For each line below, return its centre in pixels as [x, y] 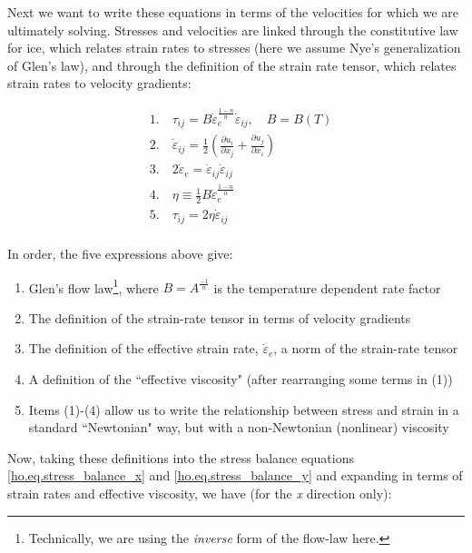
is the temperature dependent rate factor [327, 287]
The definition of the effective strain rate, [143, 348]
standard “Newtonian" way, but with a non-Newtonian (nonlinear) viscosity [239, 427]
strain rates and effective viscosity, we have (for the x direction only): [200, 493]
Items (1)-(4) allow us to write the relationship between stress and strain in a [244, 409]
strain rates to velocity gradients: [99, 83]
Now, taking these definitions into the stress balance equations [181, 457]
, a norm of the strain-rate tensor [366, 348]
